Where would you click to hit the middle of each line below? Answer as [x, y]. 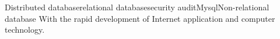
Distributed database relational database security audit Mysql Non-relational [137, 7]
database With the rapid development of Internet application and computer [140, 18]
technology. [25, 30]
